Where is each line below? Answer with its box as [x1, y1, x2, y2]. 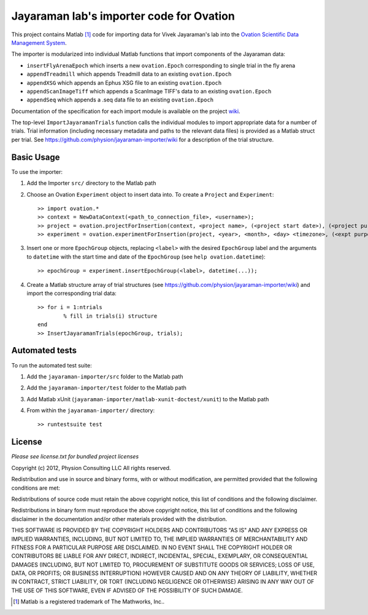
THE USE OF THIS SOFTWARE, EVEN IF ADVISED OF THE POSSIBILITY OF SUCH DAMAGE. [11, 587, 243, 594]
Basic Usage [11, 152, 60, 162]
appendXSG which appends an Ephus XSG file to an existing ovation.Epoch [26, 79, 222, 86]
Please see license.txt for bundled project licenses [11, 453, 139, 460]
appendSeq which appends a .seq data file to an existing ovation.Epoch [26, 96, 214, 104]
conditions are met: [11, 484, 61, 492]
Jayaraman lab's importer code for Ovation [11, 9, 236, 23]
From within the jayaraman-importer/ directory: [26, 407, 155, 414]
